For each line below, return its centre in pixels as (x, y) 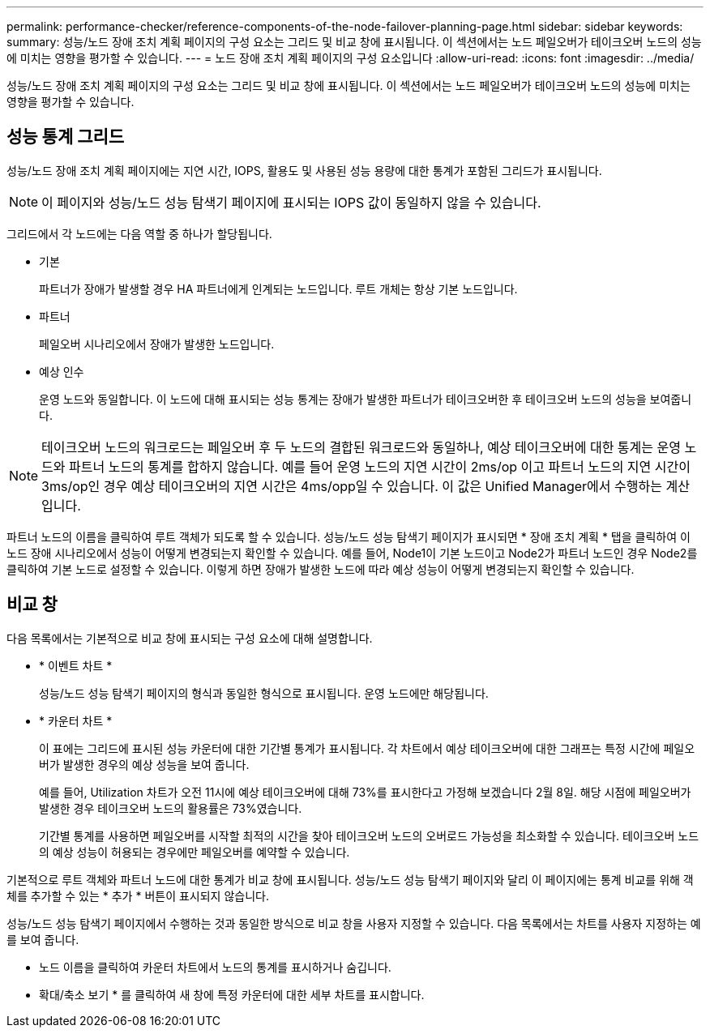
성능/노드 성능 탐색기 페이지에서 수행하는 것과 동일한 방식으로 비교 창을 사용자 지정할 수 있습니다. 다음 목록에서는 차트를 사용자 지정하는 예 (354, 923)
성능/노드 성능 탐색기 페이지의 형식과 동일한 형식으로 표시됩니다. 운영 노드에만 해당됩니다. (264, 693)
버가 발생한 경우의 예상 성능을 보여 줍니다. (144, 764)
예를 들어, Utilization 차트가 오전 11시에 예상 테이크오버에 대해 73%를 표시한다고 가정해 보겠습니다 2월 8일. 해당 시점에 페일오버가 (365, 792)
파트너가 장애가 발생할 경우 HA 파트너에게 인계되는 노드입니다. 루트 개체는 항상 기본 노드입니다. (278, 288)
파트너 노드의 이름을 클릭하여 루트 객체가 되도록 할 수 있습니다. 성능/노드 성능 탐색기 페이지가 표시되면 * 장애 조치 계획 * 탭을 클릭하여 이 (349, 536)
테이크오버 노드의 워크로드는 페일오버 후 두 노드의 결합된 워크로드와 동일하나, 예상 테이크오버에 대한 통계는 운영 (361, 447)
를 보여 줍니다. (43, 939)
